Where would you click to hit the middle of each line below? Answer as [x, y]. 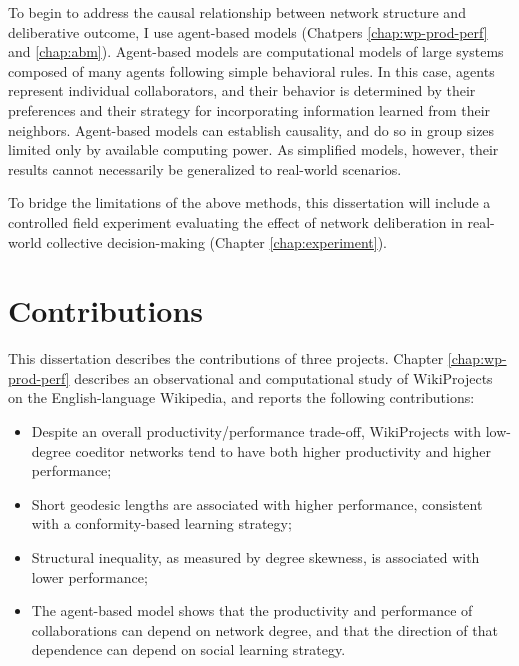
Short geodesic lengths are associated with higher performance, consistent [257, 503]
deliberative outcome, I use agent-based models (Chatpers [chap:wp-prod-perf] [248, 31]
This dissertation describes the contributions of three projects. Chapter [226, 358]
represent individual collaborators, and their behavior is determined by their [242, 90]
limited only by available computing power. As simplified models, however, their [253, 149]
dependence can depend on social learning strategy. [188, 649]
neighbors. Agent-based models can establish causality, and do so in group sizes [251, 129]
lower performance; [89, 576]
